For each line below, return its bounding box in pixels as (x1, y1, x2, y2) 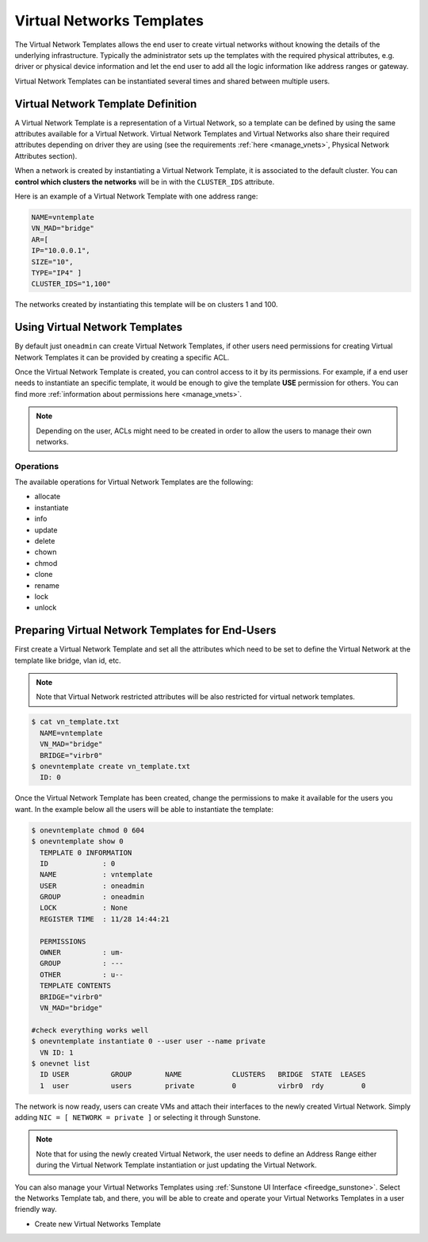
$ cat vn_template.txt (31, 717, 120, 726)
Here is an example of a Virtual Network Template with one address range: (14, 191, 258, 201)
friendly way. (14, 1205, 57, 1214)
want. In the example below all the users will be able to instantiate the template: (14, 804, 273, 813)
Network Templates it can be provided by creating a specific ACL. (14, 352, 230, 362)
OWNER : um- (40, 948, 124, 957)
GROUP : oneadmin (40, 893, 145, 902)
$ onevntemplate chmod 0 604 (31, 825, 145, 835)
